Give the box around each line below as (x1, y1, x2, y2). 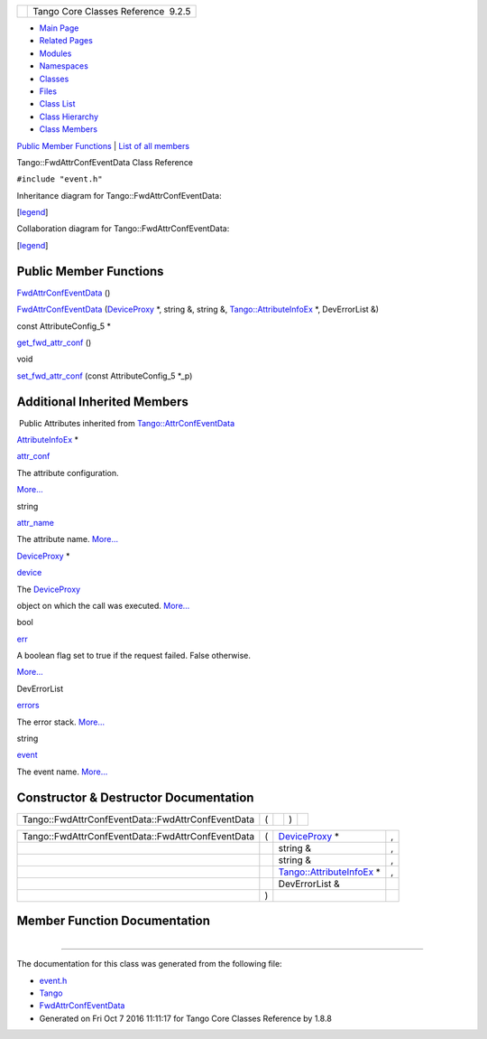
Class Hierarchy (39, 111, 99, 122)
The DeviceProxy (16, 584, 81, 594)
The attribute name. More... (16, 534, 119, 545)
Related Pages (39, 35, 94, 46)
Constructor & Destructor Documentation (16, 790, 254, 805)
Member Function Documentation (16, 913, 211, 929)
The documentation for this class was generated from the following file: (16, 959, 283, 969)
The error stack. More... (16, 716, 106, 727)
